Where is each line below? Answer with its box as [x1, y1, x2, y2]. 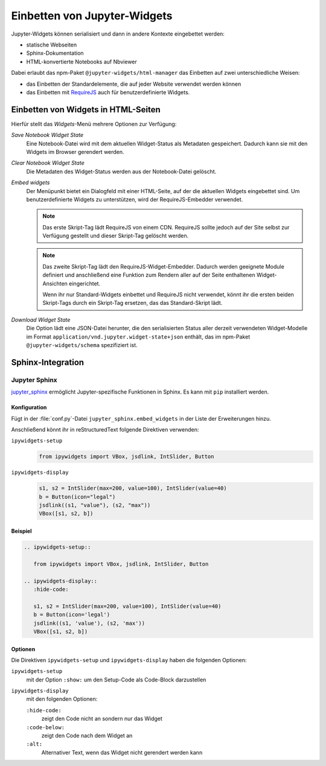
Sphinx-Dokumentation [26, 49, 84, 57]
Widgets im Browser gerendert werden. [26, 148, 124, 155]
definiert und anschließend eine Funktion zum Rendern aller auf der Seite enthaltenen [42, 272, 256, 279]
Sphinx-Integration [11, 357, 85, 368]
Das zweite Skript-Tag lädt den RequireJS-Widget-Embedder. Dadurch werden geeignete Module [42, 263, 285, 270]
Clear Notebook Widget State [11, 159, 85, 167]
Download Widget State [11, 316, 71, 323]
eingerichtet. [68, 279, 101, 287]
